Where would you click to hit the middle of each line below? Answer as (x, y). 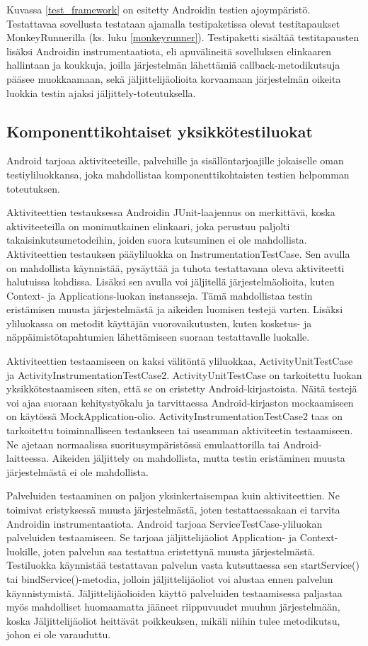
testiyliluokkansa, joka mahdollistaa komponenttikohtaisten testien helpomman (178, 174)
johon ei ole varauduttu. (59, 634)
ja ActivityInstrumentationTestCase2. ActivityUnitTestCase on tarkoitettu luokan (184, 374)
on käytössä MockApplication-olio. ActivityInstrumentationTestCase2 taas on (174, 416)
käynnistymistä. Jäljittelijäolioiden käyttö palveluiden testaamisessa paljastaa (174, 593)
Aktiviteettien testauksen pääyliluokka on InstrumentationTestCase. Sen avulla (178, 253)
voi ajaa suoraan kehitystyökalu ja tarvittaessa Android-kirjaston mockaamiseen (180, 402)
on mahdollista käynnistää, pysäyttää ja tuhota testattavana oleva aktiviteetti (176, 267)
